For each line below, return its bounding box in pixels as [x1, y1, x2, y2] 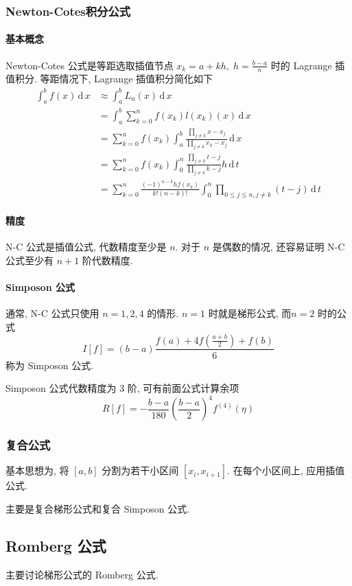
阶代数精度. [82, 253, 133, 267]
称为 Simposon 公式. [5, 358, 94, 372]
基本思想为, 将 [5, 463, 69, 478]
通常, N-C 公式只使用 [5, 306, 99, 320]
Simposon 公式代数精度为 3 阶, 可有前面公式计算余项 [5, 381, 239, 395]
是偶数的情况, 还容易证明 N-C [212, 239, 345, 254]
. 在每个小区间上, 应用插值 [227, 463, 345, 478]
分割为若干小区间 [102, 463, 179, 478]
